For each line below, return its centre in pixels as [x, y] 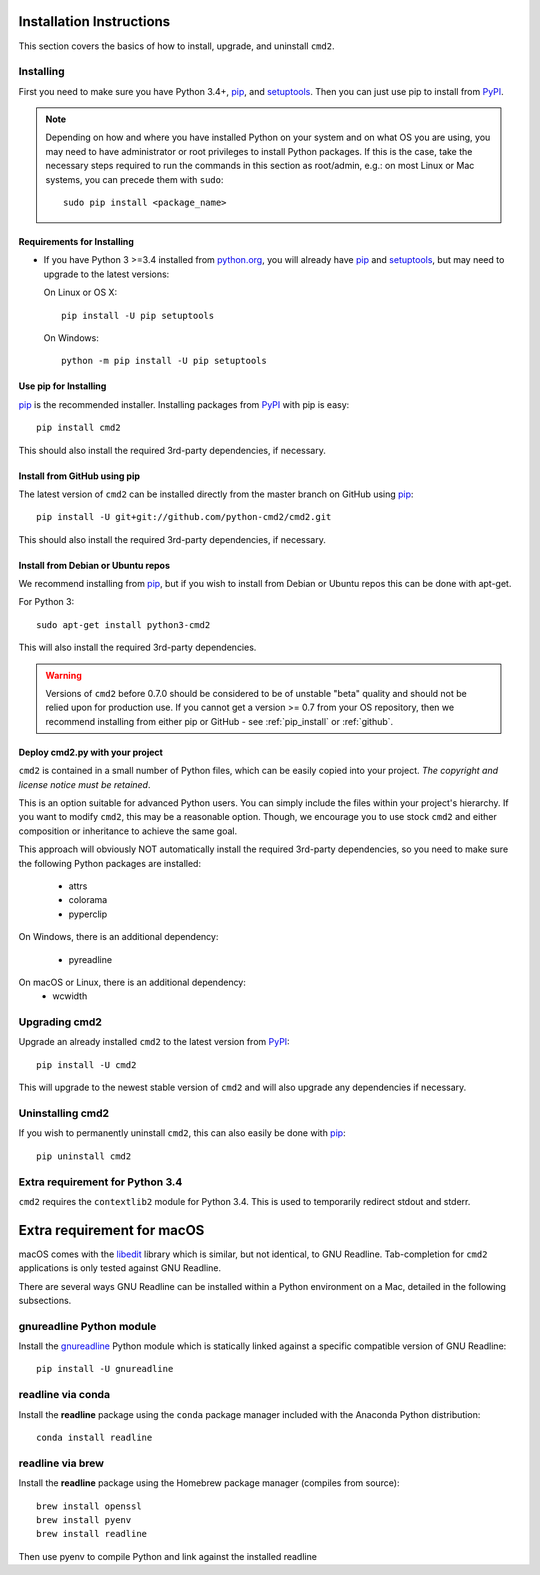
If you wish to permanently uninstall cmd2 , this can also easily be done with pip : [182, 1133]
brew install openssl [89, 1506]
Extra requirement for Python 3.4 [100, 1182]
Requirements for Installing [76, 241]
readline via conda [64, 1395]
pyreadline [90, 959]
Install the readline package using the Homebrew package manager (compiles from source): [209, 1483]
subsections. [45, 1300]
